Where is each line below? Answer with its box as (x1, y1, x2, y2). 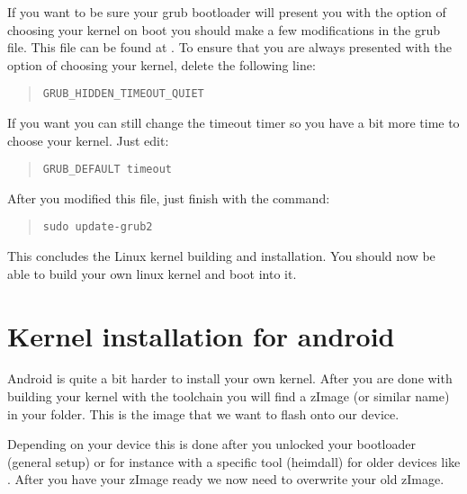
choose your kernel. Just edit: (7, 130, 169, 149)
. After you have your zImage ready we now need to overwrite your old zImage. (7, 470, 445, 489)
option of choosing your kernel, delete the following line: (7, 55, 316, 74)
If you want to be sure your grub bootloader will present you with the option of (7, 3, 446, 21)
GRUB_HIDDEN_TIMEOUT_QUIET (42, 87, 204, 101)
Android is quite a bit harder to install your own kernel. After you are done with (7, 369, 453, 388)
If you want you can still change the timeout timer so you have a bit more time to (7, 113, 460, 132)
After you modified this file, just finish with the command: (7, 188, 330, 207)
